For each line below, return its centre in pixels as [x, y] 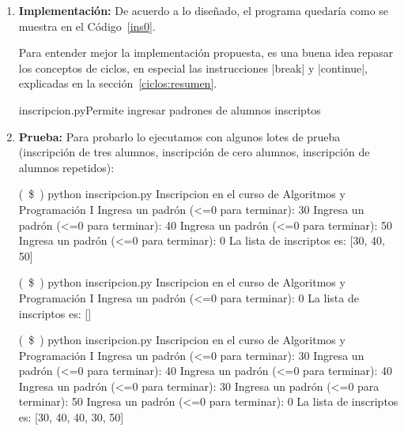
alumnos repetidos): [66, 167]
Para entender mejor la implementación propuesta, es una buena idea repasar [206, 52]
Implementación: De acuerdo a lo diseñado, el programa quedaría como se [204, 10]
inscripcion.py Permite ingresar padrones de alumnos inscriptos [170, 109]
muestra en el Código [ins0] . [87, 26]
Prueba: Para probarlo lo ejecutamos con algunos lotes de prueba [179, 136]
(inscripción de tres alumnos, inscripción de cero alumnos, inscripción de [194, 152]
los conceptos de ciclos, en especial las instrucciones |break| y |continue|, [193, 67]
